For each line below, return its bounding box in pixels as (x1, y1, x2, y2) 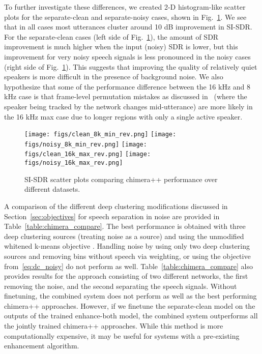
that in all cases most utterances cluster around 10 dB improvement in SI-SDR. (4, 21, 252, 32)
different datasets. (24, 184, 80, 194)
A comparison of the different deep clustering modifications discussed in (4, 200, 228, 211)
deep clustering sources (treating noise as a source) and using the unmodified (4, 230, 244, 241)
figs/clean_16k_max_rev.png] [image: (24, 151, 151, 158)
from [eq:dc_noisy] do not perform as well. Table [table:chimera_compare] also (4, 260, 253, 271)
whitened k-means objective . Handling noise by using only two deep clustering (4, 241, 250, 251)
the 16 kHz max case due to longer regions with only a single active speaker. (4, 111, 243, 122)
